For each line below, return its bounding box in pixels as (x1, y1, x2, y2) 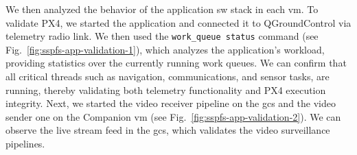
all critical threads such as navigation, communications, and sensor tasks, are (5, 69, 330, 84)
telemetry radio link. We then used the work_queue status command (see (5, 29, 319, 43)
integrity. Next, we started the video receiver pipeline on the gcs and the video (5, 96, 336, 110)
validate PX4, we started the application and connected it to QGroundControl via (5, 15, 352, 29)
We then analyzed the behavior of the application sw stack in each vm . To (5, 2, 319, 16)
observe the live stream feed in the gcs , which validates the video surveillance (5, 123, 330, 137)
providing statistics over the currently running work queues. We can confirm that (5, 56, 347, 70)
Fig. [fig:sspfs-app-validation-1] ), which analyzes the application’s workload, (5, 42, 325, 56)
